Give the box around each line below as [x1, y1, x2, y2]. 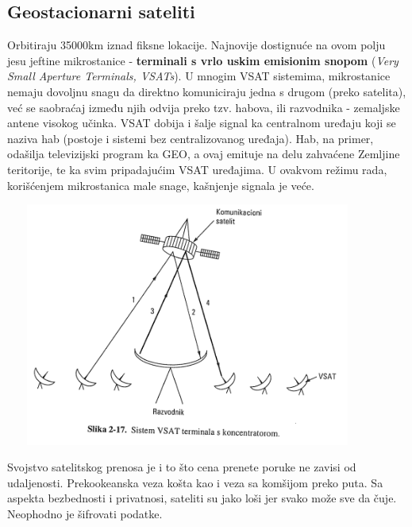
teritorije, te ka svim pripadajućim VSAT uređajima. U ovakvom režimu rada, [7, 161, 387, 177]
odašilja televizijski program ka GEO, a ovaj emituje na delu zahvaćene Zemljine [7, 145, 400, 162]
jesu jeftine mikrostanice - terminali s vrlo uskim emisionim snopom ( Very [7, 52, 399, 68]
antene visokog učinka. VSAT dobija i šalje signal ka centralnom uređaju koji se [7, 114, 396, 131]
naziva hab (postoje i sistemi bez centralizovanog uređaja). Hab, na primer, [7, 130, 374, 146]
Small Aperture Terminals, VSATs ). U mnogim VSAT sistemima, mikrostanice [7, 68, 391, 84]
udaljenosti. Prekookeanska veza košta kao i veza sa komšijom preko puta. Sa [7, 474, 383, 490]
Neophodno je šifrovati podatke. [7, 505, 163, 521]
